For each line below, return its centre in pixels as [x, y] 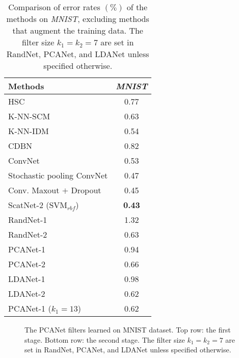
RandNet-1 [28, 220]
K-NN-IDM [29, 131]
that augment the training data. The [78, 30]
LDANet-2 [27, 293]
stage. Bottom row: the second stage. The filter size [105, 339]
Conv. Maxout [34, 190]
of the [137, 7]
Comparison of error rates [54, 7]
